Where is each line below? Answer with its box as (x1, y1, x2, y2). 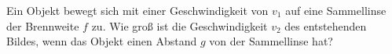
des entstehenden (284, 17, 367, 34)
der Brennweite (6, 17, 79, 34)
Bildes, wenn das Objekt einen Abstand (6, 33, 197, 49)
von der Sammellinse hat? (209, 33, 333, 49)
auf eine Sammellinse (285, 2, 387, 18)
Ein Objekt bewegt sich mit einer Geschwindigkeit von (6, 2, 269, 18)
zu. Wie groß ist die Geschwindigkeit (91, 17, 268, 34)
